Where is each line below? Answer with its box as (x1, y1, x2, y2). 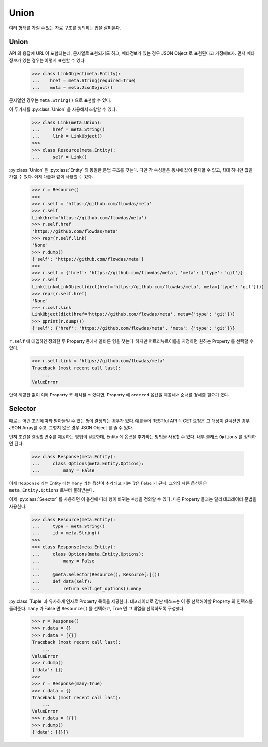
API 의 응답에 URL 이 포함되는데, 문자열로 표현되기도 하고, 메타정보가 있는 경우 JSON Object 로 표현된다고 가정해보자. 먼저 (9, 50, 246, 56)
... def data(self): (32, 579, 92, 584)
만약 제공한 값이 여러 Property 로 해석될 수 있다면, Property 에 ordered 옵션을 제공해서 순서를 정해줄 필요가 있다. (9, 392, 230, 397)
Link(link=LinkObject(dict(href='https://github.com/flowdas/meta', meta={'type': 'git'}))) (32, 284, 264, 289)
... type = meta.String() (32, 523, 105, 529)
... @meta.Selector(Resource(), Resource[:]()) (32, 571, 160, 577)
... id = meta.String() (32, 530, 100, 536)
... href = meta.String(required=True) (32, 78, 136, 84)
